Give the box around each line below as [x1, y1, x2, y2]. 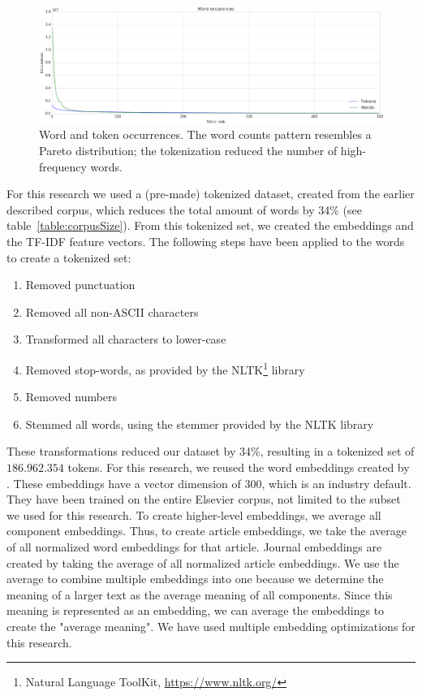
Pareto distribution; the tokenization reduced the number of [39, 142, 338, 158]
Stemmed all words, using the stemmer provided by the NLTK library [25, 415, 374, 432]
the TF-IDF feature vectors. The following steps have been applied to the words [6, 232, 405, 249]
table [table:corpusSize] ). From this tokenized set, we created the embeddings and [6, 217, 414, 234]
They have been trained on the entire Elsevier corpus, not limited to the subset [6, 491, 401, 508]
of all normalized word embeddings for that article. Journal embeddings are [6, 538, 382, 555]
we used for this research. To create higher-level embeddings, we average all [6, 506, 381, 523]
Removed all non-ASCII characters [25, 303, 199, 320]
